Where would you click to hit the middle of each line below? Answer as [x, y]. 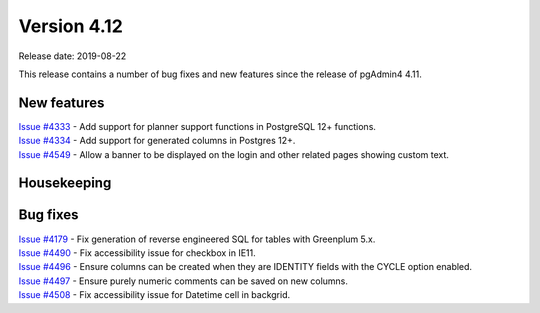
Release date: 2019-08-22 [72, 56]
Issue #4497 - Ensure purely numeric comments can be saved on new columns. [183, 281]
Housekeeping [65, 183]
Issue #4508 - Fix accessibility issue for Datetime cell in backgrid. [154, 295]
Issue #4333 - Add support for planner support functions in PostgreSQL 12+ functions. [197, 126]
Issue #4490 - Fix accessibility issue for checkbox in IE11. [137, 252]
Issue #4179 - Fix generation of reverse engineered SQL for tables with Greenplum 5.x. [197, 239]
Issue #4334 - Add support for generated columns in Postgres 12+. [157, 141]
